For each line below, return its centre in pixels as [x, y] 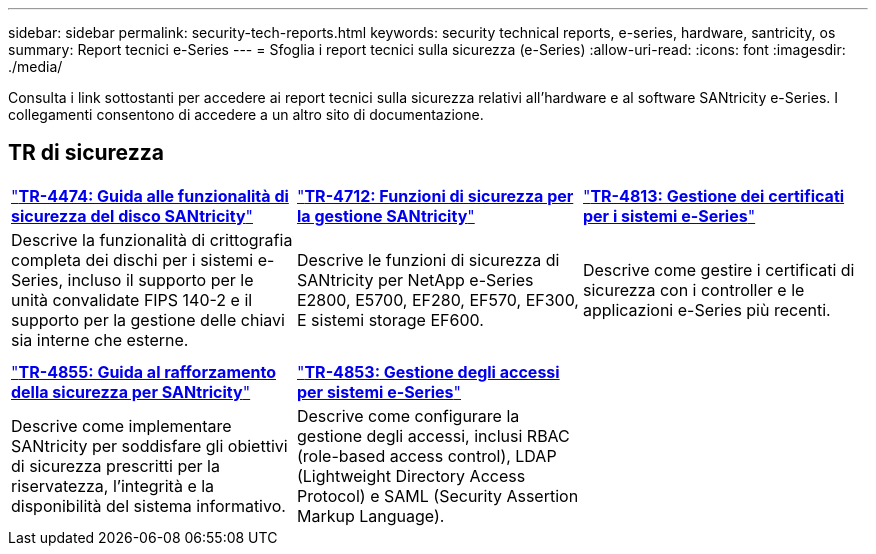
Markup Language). [370, 515]
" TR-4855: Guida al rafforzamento [143, 371]
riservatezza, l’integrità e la [113, 485]
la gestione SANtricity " [385, 215]
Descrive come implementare [121, 425]
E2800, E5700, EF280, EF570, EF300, [437, 299]
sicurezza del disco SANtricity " [132, 215]
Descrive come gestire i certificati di [718, 269]
